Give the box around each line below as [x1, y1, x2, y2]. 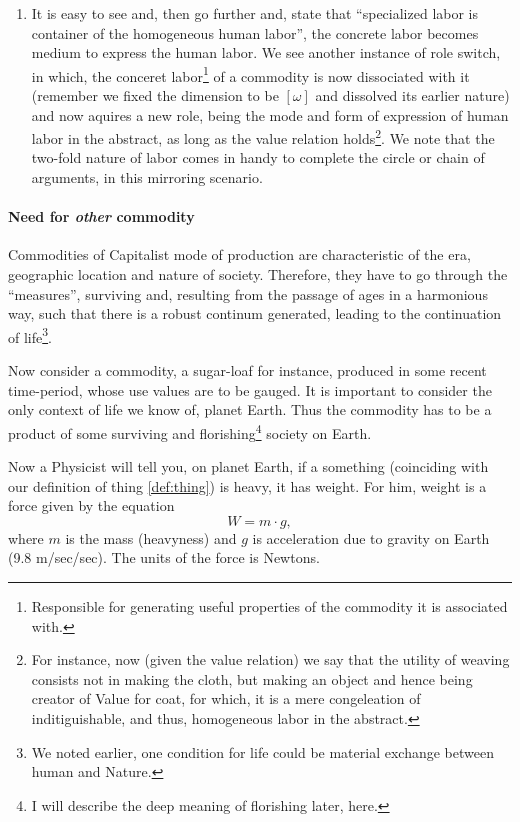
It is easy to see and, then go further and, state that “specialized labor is [31, 3, 479, 23]
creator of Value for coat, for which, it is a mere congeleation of [31, 688, 421, 709]
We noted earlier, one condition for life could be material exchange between [31, 741, 494, 762]
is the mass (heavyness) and [65, 527, 237, 548]
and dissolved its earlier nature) [315, 85, 510, 106]
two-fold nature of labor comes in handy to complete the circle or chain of [31, 147, 485, 168]
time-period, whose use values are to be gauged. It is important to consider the [8, 379, 492, 400]
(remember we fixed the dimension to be [31, 85, 279, 106]
